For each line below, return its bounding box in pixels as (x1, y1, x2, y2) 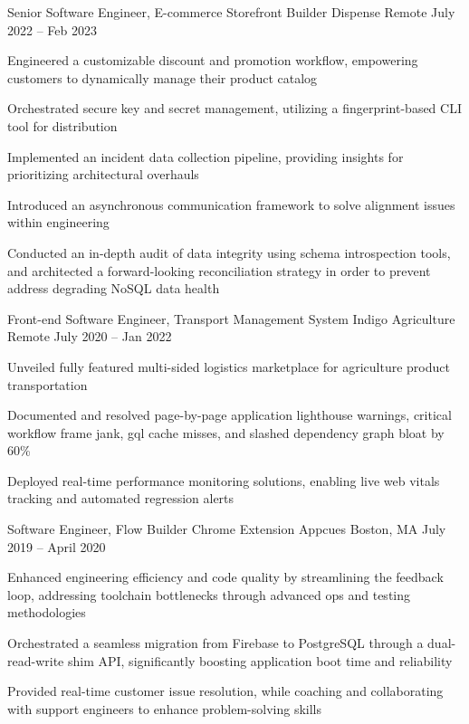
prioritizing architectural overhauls (7, 165, 199, 184)
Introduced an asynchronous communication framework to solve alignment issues (7, 195, 455, 214)
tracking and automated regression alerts (7, 489, 234, 508)
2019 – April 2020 (7, 537, 106, 556)
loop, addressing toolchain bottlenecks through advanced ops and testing (7, 585, 411, 604)
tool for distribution (7, 116, 118, 135)
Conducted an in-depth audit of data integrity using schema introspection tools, (7, 243, 451, 262)
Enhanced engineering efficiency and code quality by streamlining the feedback (7, 567, 444, 586)
